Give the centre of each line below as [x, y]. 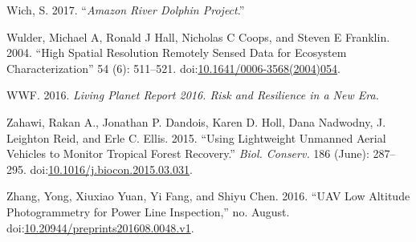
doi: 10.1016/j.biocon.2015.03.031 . [111, 169]
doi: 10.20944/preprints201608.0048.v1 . [100, 227]
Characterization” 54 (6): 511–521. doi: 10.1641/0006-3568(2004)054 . [173, 68]
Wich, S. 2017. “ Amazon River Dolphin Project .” [126, 10]
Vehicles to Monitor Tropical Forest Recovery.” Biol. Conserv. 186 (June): [188, 153]
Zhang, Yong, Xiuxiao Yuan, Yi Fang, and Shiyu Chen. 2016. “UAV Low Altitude [208, 196]
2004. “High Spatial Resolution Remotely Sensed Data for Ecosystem [177, 52]
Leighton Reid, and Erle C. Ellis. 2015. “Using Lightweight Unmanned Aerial [196, 137]
